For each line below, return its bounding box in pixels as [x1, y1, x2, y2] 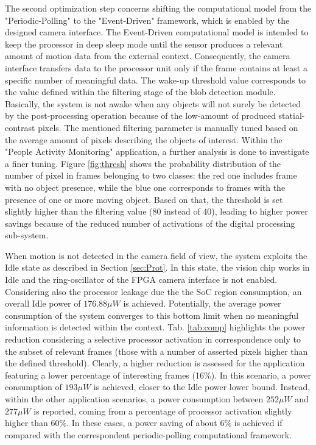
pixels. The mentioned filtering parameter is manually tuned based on [38, 121, 298, 133]
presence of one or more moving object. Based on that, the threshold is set [5, 193, 283, 205]
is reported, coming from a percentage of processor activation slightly [33, 404, 292, 417]
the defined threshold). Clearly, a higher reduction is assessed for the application [5, 357, 305, 369]
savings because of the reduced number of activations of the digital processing [5, 216, 295, 229]
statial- [278, 109, 305, 122]
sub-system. [5, 229, 49, 241]
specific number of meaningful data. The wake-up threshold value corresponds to [5, 73, 306, 86]
